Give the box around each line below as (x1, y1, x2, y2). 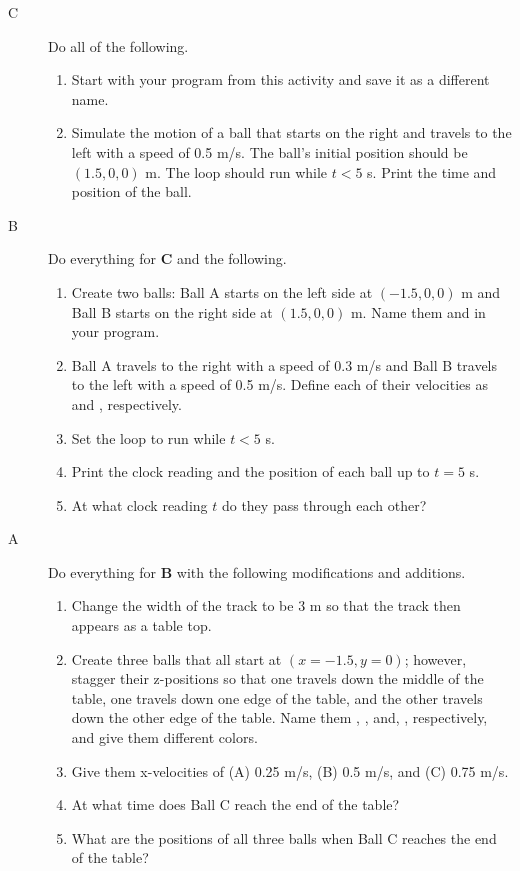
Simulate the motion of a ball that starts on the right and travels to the (71, 122, 512, 143)
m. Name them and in (350, 301, 486, 322)
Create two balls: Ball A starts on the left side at (71, 281, 373, 302)
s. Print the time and (367, 161, 497, 182)
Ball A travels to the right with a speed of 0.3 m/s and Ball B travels (71, 354, 498, 375)
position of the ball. (71, 181, 192, 202)
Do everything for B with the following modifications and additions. (48, 561, 466, 582)
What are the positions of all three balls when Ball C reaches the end (71, 827, 497, 848)
